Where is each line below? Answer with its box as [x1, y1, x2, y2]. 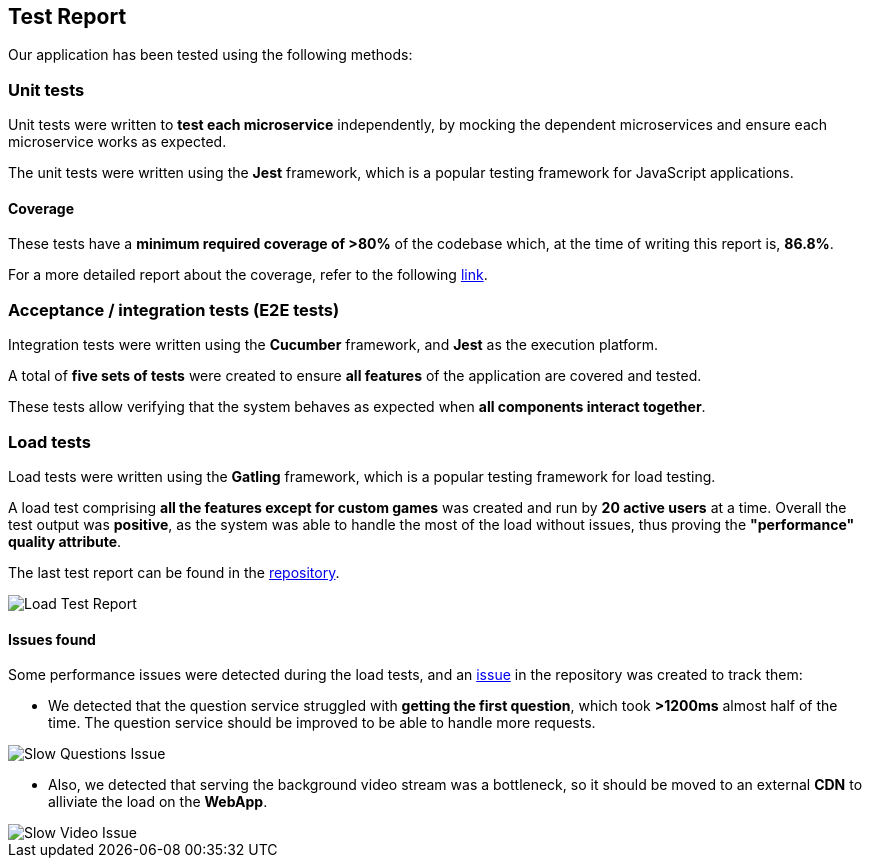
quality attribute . [8, 532, 122, 550]
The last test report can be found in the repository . [8, 563, 340, 581]
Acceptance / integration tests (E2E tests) [8, 299, 340, 320]
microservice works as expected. [8, 133, 227, 151]
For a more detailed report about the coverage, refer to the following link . [8, 266, 488, 284]
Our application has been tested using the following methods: [8, 46, 413, 64]
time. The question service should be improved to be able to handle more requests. [48, 714, 596, 732]
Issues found [8, 630, 96, 648]
